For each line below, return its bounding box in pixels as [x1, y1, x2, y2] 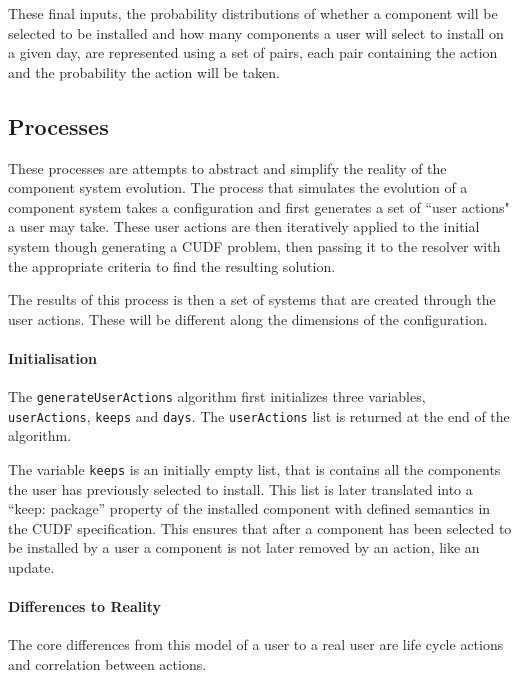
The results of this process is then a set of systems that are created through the [8, 289, 496, 310]
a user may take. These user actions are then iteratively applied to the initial [8, 216, 480, 237]
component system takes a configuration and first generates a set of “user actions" [8, 196, 510, 217]
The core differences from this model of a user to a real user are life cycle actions [8, 634, 504, 655]
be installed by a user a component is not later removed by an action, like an [8, 537, 480, 558]
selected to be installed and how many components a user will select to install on [8, 22, 504, 43]
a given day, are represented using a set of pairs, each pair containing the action [8, 42, 498, 63]
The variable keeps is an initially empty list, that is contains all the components [8, 459, 501, 480]
